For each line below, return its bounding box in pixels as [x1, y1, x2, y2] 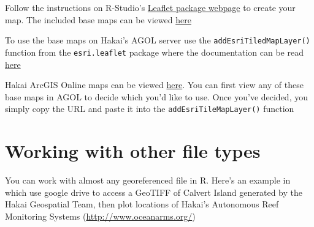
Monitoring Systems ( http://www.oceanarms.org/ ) [5, 209, 196, 222]
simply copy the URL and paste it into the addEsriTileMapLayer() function [5, 102, 294, 115]
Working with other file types [5, 138, 261, 163]
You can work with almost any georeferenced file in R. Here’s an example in [5, 174, 291, 187]
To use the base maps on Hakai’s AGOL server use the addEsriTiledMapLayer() [5, 34, 310, 47]
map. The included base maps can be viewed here [5, 13, 191, 26]
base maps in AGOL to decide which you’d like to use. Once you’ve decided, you [5, 90, 308, 103]
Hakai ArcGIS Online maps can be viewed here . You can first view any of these [5, 78, 304, 91]
